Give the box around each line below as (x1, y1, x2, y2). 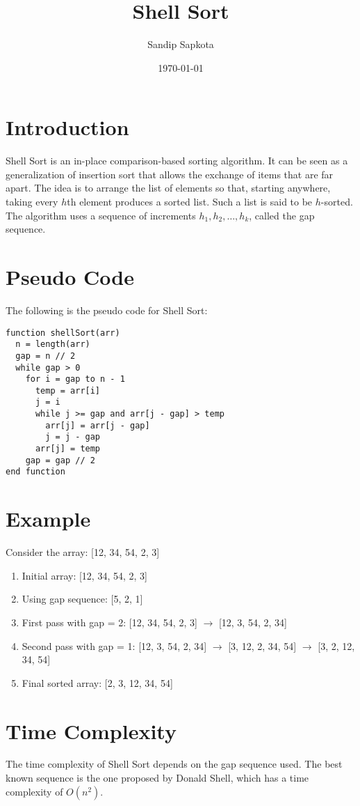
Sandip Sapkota (147, 37, 214, 52)
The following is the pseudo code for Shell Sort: (6, 302, 208, 317)
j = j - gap (45, 432, 101, 442)
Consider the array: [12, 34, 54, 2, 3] (6, 545, 160, 559)
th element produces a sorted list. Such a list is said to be (67, 194, 313, 209)
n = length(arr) (15, 339, 90, 350)
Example (6, 504, 91, 533)
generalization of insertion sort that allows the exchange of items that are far (6, 166, 334, 181)
